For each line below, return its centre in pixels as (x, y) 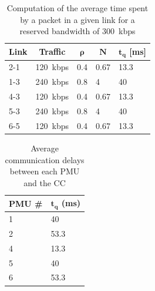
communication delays (45, 159)
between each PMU (45, 171)
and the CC (45, 182)
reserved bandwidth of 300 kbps (77, 31)
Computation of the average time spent (77, 8)
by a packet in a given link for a (77, 19)
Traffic (52, 52)
